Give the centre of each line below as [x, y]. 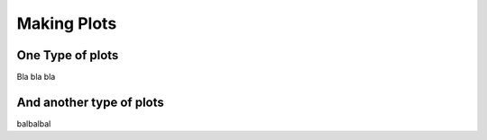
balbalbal [34, 123]
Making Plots [67, 23]
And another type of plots [90, 102]
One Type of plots [68, 55]
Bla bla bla [36, 77]
